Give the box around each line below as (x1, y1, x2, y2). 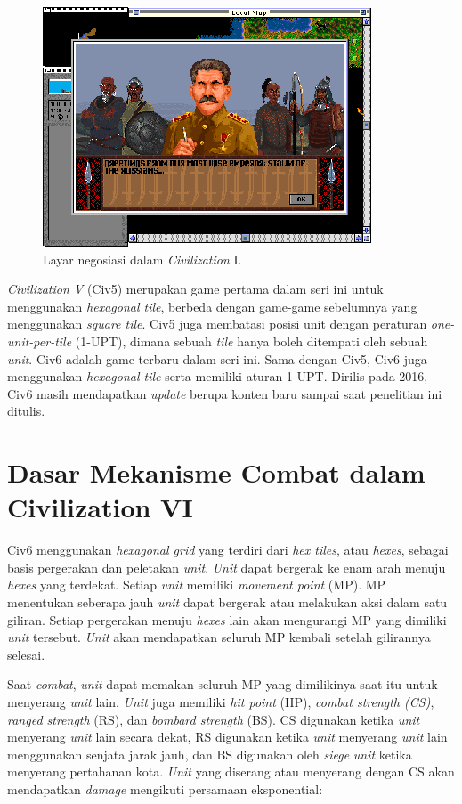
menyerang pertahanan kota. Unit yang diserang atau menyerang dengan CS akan (7, 762, 455, 781)
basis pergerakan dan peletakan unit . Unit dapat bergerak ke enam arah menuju (7, 557, 446, 576)
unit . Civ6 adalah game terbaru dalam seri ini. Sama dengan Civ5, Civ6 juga (7, 349, 427, 368)
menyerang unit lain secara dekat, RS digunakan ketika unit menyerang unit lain (7, 727, 448, 746)
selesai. (7, 645, 45, 663)
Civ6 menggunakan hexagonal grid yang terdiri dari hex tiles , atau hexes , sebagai (7, 540, 449, 559)
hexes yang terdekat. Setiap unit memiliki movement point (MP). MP (7, 575, 386, 594)
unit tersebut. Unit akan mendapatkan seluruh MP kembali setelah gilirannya (7, 628, 431, 646)
